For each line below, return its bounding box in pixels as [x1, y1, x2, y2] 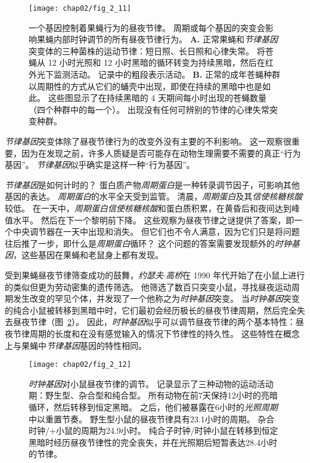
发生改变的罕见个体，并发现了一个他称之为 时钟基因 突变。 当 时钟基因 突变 [13, 292, 300, 305]
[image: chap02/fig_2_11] [29, 4, 131, 13]
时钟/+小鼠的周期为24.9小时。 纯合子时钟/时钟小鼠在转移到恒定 [29, 424, 278, 437]
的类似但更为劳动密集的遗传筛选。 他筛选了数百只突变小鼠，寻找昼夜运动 [5, 280, 292, 293]
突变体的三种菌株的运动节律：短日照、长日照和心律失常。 [29, 44, 254, 57]
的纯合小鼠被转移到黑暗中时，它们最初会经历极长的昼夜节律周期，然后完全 [5, 303, 297, 316]
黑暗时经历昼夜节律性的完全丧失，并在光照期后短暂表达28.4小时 [29, 436, 277, 448]
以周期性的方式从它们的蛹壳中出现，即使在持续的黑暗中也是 [29, 79, 262, 92]
